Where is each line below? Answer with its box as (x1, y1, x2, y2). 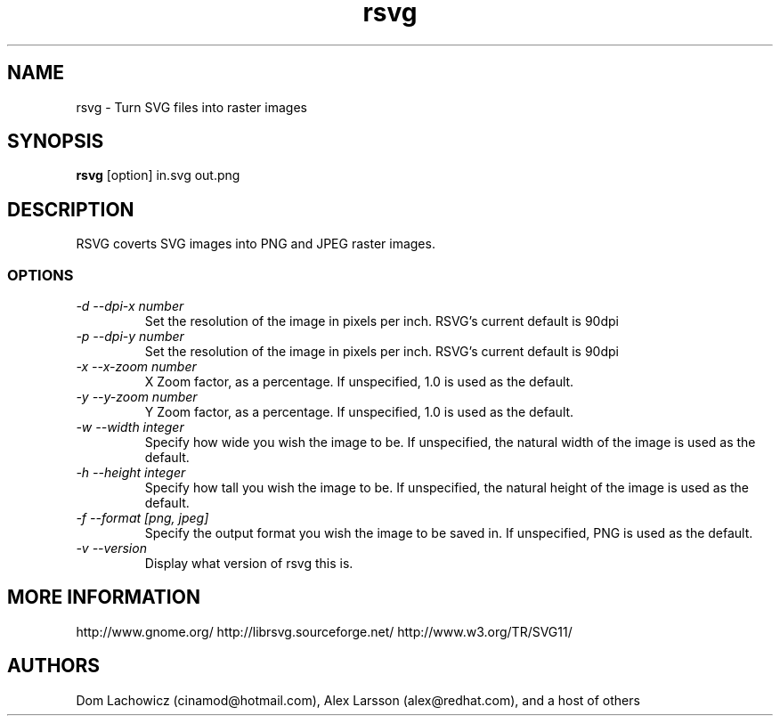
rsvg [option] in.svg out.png (76, 167, 240, 183)
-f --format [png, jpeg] (76, 510, 209, 526)
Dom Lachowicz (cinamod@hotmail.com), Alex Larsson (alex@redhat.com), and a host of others (76, 692, 640, 708)
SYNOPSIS (7, 130, 104, 153)
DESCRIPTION (7, 198, 134, 221)
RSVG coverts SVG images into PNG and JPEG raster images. (76, 236, 435, 252)
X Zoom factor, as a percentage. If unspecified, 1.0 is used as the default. (144, 374, 574, 390)
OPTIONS (7, 265, 74, 284)
